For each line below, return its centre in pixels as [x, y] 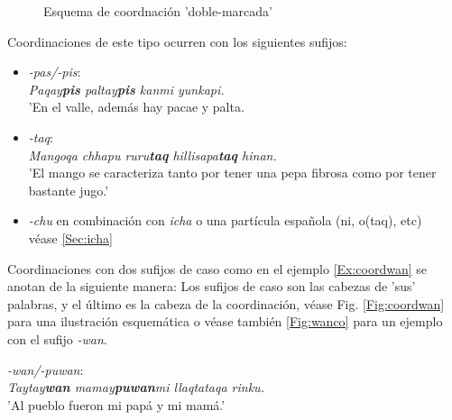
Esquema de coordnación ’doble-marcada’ [158, 11]
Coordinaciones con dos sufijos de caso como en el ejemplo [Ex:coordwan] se [217, 268]
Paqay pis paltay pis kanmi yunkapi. [126, 89]
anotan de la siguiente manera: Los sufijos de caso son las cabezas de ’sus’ [212, 286]
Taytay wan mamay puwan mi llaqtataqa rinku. [136, 387]
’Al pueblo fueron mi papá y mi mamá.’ [116, 404]
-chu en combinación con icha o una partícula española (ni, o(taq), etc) [225, 220]
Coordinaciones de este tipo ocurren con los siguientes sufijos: [177, 41]
